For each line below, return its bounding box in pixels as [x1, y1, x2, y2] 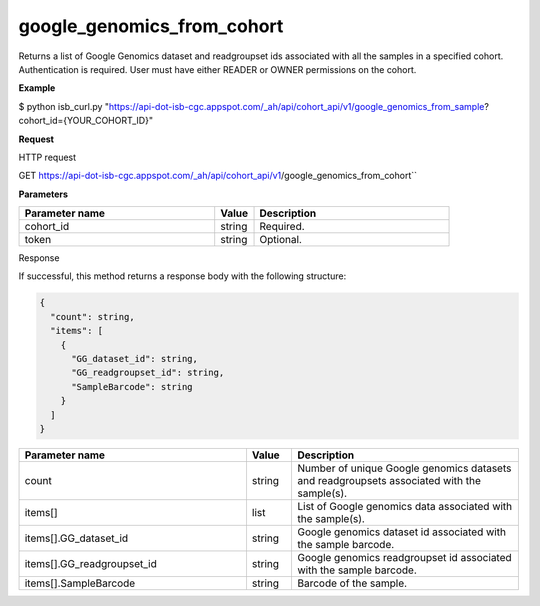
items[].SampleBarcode [24, 576, 136, 590]
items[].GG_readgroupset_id [24, 556, 157, 570]
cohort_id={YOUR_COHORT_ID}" [18, 115, 154, 127]
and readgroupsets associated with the [296, 473, 482, 487]
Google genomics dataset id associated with [296, 525, 507, 539]
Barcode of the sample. [296, 576, 408, 590]
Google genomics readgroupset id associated [296, 550, 512, 564]
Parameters [18, 188, 69, 200]
